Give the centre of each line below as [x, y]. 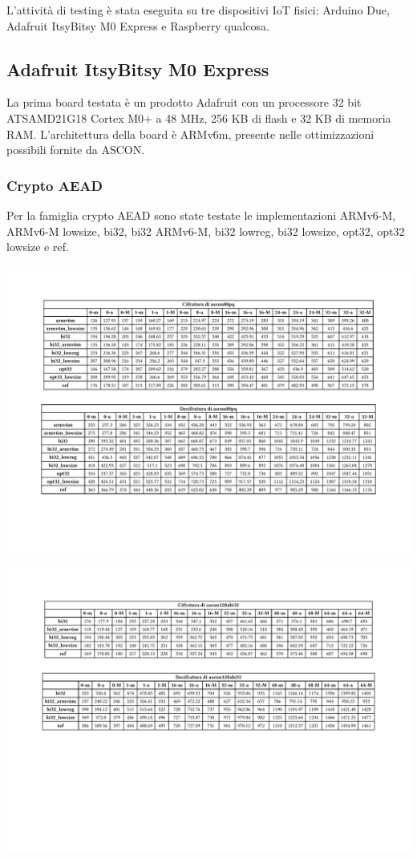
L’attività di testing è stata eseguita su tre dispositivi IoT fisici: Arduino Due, [198, 10]
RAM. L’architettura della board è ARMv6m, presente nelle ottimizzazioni [190, 134]
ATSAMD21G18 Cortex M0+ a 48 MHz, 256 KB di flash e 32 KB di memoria [199, 118]
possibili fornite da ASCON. [76, 150]
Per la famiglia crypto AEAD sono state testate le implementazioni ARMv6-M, [201, 215]
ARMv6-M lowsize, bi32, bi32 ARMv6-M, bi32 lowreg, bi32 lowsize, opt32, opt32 [206, 231]
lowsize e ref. [38, 247]
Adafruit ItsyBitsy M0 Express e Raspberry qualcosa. [138, 25]
